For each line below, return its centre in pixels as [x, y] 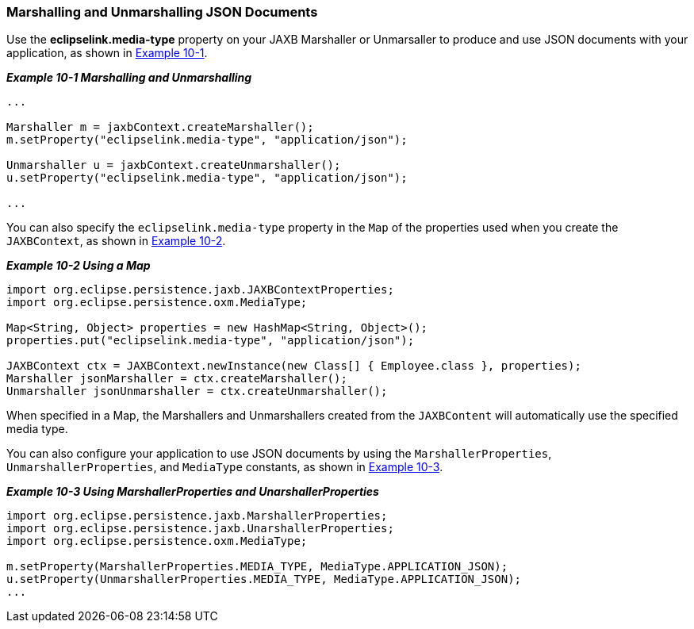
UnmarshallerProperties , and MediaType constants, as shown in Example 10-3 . [225, 467]
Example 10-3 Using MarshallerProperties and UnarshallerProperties [193, 492]
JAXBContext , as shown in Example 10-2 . [116, 241]
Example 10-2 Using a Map [79, 266]
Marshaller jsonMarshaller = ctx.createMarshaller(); [177, 379]
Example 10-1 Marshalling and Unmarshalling [129, 78]
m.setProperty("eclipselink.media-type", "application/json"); [207, 140]
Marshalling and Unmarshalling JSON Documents [162, 12]
